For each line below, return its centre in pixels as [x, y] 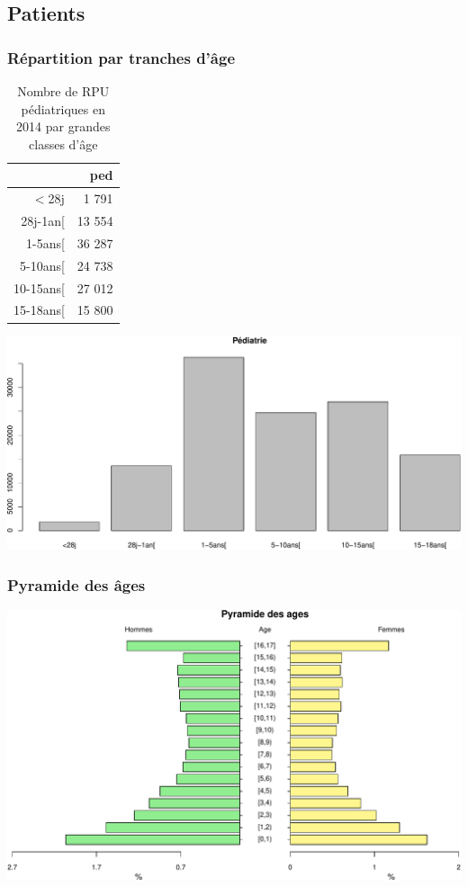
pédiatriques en [63, 108]
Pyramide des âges [76, 584]
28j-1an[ [43, 221]
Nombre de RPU [63, 91]
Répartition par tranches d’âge [121, 57]
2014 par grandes [63, 126]
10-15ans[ [39, 287]
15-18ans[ [39, 310]
